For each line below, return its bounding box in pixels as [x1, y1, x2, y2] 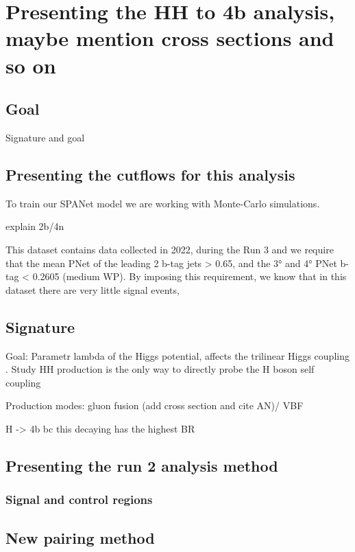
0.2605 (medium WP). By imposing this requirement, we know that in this [32, 269, 347, 284]
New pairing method [5, 527, 155, 548]
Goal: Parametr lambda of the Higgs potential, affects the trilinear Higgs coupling [5, 348, 350, 363]
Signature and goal [5, 130, 85, 144]
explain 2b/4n [5, 219, 64, 233]
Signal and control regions [5, 491, 153, 508]
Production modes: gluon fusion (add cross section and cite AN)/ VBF [5, 398, 304, 413]
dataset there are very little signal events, [5, 282, 180, 297]
